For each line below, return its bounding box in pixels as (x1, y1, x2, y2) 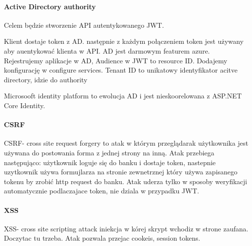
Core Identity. (4, 100, 45, 110)
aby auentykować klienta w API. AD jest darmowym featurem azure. (4, 45, 210, 56)
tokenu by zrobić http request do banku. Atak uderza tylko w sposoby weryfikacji (4, 176, 247, 186)
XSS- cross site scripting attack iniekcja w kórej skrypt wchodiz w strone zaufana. (4, 223, 249, 233)
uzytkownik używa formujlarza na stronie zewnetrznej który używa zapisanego (4, 167, 238, 177)
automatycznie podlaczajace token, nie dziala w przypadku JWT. (4, 186, 199, 196)
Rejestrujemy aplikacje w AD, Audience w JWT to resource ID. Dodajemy (4, 55, 228, 65)
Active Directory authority (4, 1, 96, 11)
